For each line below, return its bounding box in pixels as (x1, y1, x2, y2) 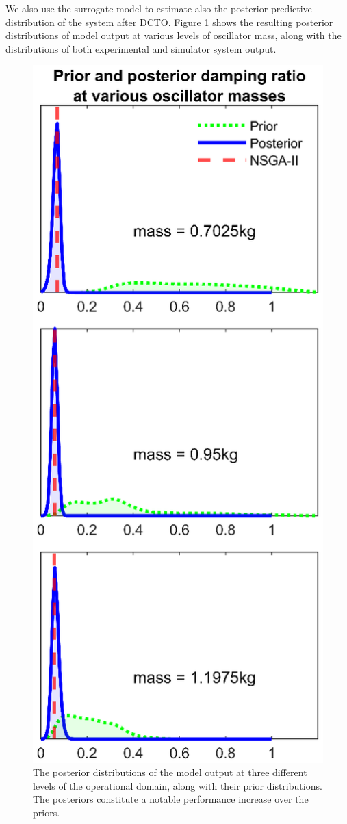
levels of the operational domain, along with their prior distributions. (33, 778, 322, 793)
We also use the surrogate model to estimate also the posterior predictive (5, 1, 312, 15)
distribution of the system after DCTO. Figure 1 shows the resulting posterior (5, 14, 333, 29)
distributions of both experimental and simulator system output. (5, 41, 277, 55)
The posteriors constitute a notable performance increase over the (33, 792, 309, 806)
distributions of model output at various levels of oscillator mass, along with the (5, 28, 342, 42)
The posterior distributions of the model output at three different (33, 765, 307, 780)
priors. (33, 805, 60, 819)
